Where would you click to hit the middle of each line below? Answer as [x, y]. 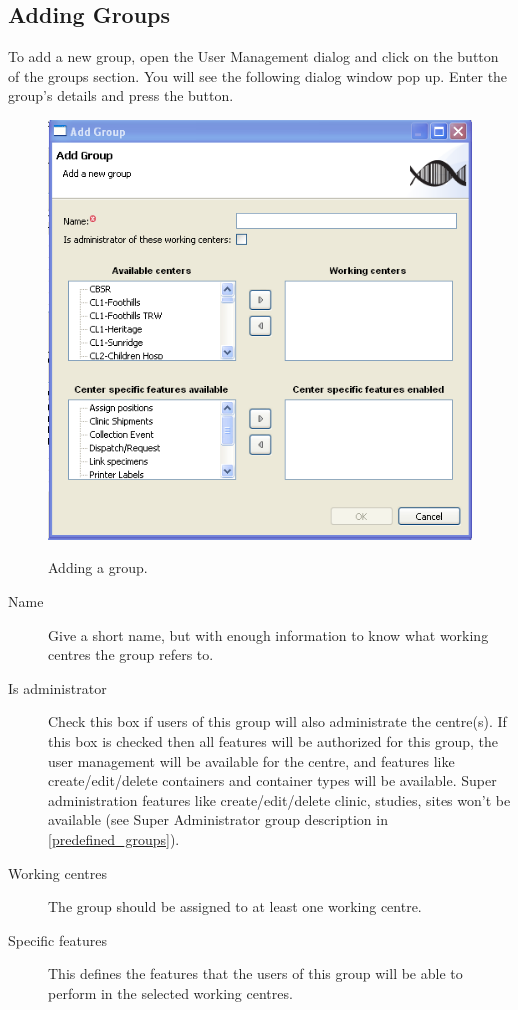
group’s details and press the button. [121, 95]
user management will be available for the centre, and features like [251, 760]
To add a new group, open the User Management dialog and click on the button [253, 56]
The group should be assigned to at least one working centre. [235, 906]
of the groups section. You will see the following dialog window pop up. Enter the [258, 75]
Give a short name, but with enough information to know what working [268, 634]
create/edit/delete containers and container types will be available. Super [272, 780]
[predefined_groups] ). [114, 838]
